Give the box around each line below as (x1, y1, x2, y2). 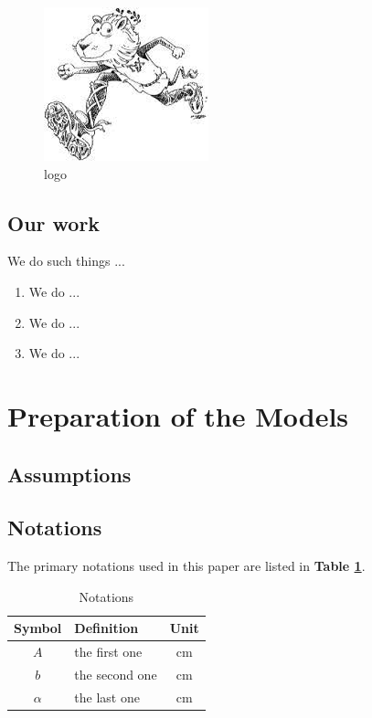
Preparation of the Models (7, 396, 349, 434)
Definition (74, 618, 139, 638)
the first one (74, 642, 143, 661)
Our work (7, 208, 101, 237)
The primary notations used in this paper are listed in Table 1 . (7, 556, 366, 575)
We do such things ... (7, 251, 125, 270)
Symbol (14, 618, 62, 638)
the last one (74, 687, 140, 706)
